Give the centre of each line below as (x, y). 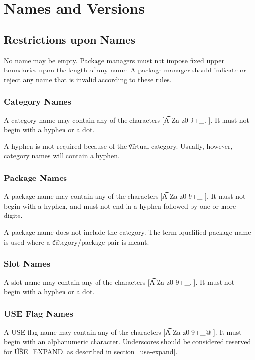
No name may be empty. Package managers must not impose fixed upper (114, 60)
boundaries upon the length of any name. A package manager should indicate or (125, 70)
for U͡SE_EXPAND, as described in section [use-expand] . (91, 351)
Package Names (36, 177)
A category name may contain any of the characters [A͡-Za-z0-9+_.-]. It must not (127, 120)
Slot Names (27, 264)
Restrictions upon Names (70, 39)
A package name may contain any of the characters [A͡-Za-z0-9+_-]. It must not (125, 196)
